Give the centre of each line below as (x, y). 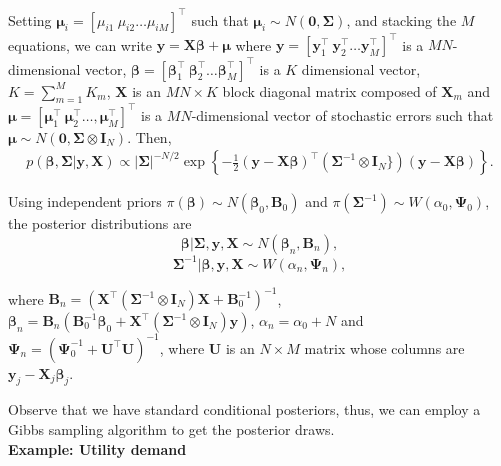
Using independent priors (85, 201)
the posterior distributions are (100, 223)
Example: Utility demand (97, 448)
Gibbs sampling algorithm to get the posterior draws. (171, 428)
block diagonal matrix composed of (329, 90)
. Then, (149, 136)
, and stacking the (401, 19)
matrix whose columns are (384, 347)
